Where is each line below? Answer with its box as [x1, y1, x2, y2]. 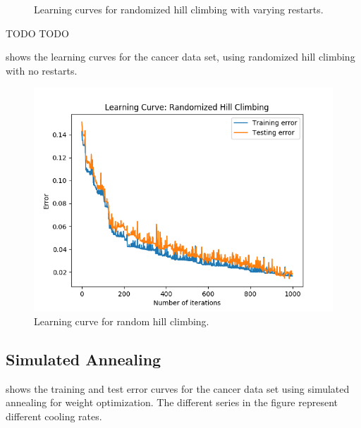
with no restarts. [6, 63, 78, 77]
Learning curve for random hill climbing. [34, 313, 209, 328]
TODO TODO [6, 25, 69, 40]
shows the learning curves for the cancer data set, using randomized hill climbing [6, 49, 355, 64]
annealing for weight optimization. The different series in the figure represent [6, 395, 338, 410]
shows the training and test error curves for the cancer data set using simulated [6, 381, 350, 396]
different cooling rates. [6, 408, 102, 423]
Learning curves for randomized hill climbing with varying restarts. [34, 2, 324, 16]
